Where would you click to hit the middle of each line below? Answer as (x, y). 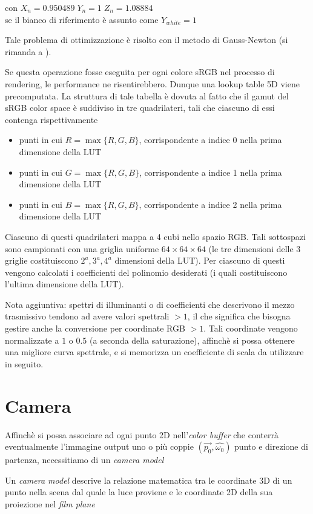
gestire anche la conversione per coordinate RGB (95, 328)
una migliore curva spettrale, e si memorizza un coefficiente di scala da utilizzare (154, 352)
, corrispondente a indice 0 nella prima (210, 140)
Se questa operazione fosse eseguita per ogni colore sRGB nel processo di (140, 72)
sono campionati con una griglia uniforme (82, 248)
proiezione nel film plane (50, 503)
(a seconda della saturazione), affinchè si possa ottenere (192, 340)
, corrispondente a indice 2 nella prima (210, 204)
